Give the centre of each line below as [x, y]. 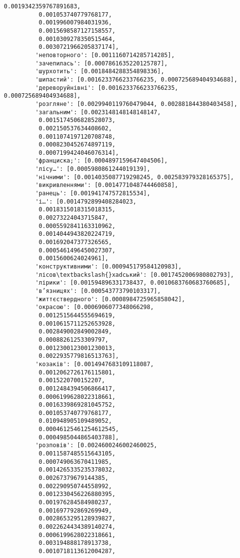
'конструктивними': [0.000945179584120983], [109, 267]
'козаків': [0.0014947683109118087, [94, 364]
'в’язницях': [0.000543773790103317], [98, 291]
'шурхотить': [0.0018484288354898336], [100, 72]
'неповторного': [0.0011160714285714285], [105, 55]
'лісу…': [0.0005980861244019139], [93, 169]
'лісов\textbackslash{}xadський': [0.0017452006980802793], [135, 275]
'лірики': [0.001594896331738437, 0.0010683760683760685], [133, 283]
